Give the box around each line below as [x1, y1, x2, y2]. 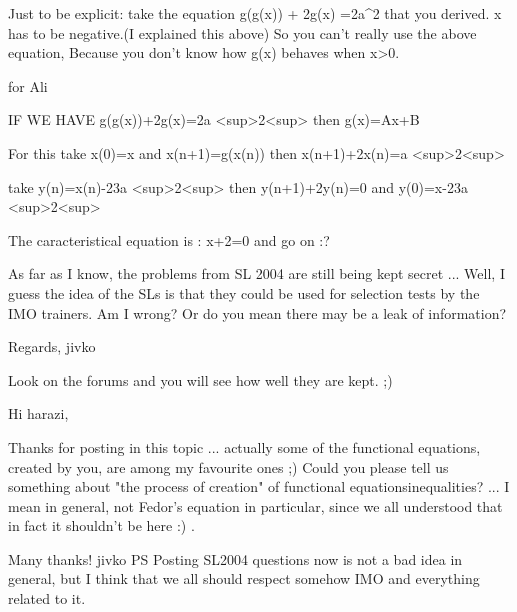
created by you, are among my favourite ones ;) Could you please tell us [8, 456, 449, 477]
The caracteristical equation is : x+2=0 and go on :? [8, 229, 330, 250]
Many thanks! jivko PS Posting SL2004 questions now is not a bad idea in [8, 548, 463, 569]
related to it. [8, 588, 86, 609]
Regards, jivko [8, 336, 96, 357]
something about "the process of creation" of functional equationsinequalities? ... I [8, 476, 510, 497]
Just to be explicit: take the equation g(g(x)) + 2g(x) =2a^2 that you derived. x [8, 3, 502, 23]
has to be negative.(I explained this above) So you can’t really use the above [8, 22, 477, 43]
